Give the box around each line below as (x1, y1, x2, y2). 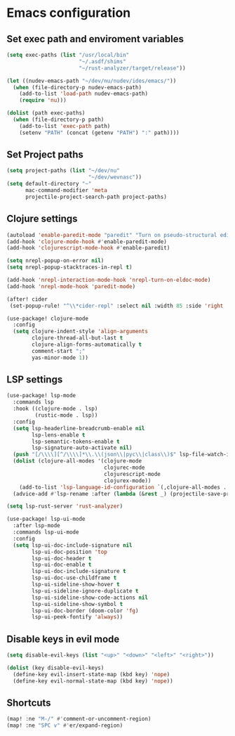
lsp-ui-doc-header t (32, 555, 92, 562)
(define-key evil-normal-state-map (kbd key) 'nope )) (13, 677, 173, 685)
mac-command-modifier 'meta (25, 187, 108, 194)
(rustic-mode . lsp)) (34, 412, 98, 419)
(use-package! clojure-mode (6, 315, 89, 322)
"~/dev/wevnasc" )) (88, 174, 142, 181)
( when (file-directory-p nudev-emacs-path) (13, 84, 142, 91)
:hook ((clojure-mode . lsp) (13, 406, 98, 413)
